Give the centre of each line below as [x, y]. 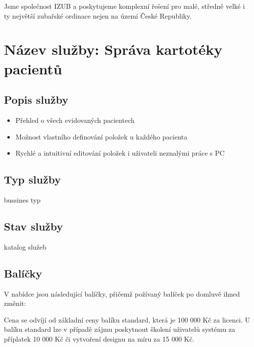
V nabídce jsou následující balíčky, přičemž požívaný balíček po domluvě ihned [122, 293]
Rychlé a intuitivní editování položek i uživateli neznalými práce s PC [120, 153]
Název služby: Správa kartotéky [113, 49]
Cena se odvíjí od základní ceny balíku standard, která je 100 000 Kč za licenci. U [127, 319]
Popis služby [36, 100]
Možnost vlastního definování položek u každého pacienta [101, 136]
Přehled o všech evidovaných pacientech [75, 120]
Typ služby [33, 179]
